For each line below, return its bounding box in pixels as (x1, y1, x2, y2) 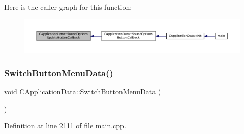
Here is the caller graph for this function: (4, 2, 132, 12)
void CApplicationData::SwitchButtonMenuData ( (4, 86, 161, 97)
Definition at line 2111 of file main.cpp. (4, 120, 126, 131)
